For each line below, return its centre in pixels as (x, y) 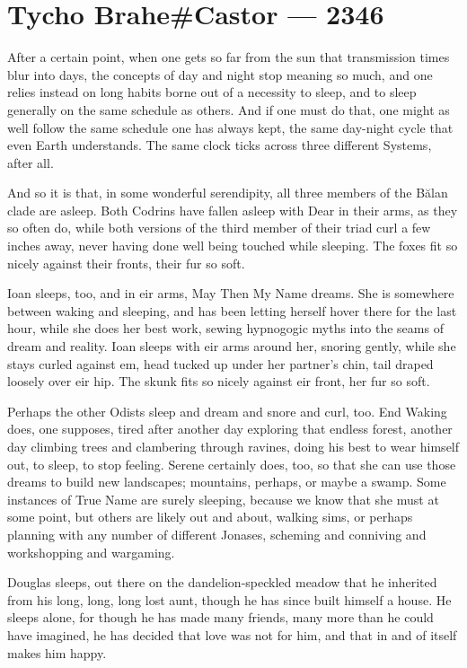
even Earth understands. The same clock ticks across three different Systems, (220, 145)
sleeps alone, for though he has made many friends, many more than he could (220, 617)
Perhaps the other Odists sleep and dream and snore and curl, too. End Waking (227, 411)
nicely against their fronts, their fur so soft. (126, 263)
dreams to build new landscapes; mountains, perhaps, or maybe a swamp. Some (227, 482)
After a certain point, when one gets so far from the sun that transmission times (229, 57)
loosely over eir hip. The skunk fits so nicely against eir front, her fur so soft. (219, 381)
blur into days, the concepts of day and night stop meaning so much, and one (220, 74)
